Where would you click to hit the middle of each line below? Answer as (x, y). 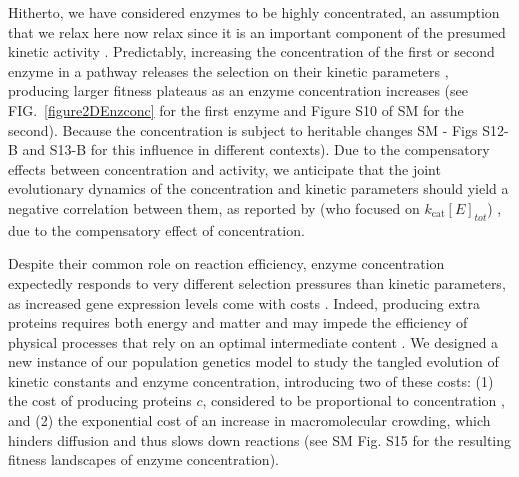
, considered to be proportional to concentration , (353, 400)
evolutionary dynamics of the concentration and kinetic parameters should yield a (258, 188)
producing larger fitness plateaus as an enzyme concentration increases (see (238, 90)
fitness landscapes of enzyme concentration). (143, 459)
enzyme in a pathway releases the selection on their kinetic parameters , (228, 70)
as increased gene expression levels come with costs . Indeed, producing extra (244, 302)
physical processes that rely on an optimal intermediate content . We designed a (253, 341)
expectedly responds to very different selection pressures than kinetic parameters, (257, 282)
